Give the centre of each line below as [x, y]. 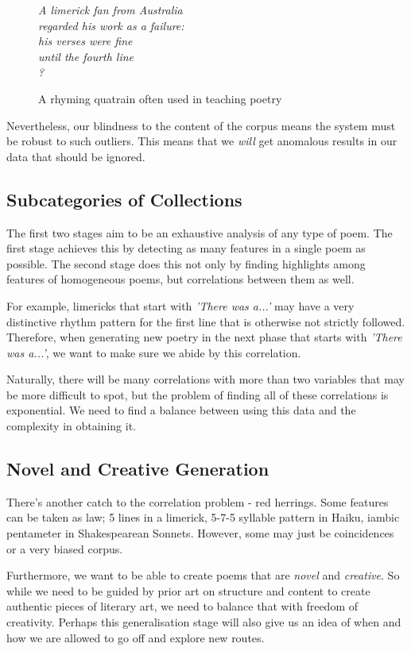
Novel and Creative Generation [138, 469]
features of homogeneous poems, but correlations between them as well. [180, 279]
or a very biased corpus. [65, 548]
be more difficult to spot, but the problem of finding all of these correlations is [198, 394]
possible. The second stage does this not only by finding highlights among [186, 263]
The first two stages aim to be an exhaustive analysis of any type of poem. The [200, 232]
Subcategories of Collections [124, 199]
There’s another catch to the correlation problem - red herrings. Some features [198, 501]
